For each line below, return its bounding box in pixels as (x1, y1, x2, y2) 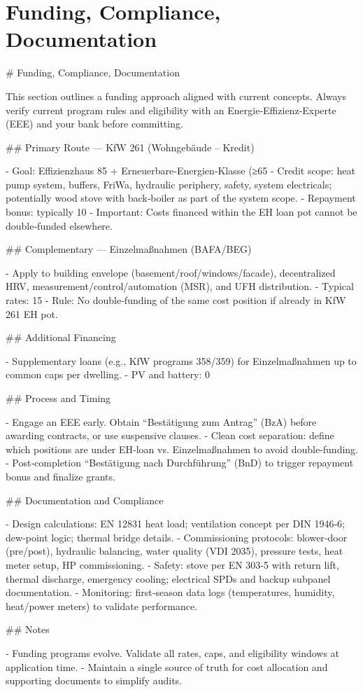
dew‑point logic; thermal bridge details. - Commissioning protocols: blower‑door (6, 530, 348, 544)
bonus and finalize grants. (6, 469, 115, 483)
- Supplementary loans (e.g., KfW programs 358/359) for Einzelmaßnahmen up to (6, 353, 357, 368)
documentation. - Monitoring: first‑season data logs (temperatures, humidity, (6, 585, 335, 600)
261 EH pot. (6, 306, 58, 321)
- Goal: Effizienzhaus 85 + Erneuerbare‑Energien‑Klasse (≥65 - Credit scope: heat (6, 163, 356, 178)
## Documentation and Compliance (6, 492, 164, 507)
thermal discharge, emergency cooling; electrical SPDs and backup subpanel (6, 571, 331, 586)
